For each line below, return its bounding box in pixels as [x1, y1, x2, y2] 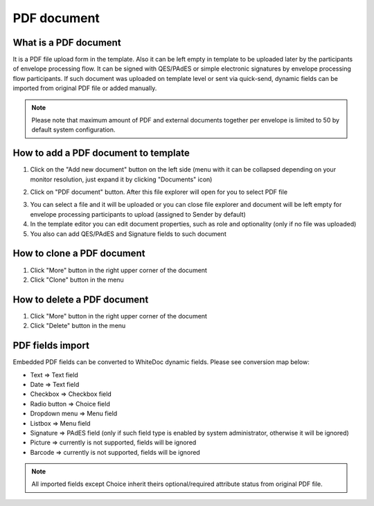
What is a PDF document [12, 37, 121, 48]
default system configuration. [31, 125, 116, 134]
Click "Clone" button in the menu [30, 275, 124, 284]
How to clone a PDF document [12, 248, 145, 260]
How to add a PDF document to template [12, 147, 190, 159]
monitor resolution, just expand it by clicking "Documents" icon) [30, 175, 213, 183]
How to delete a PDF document [12, 293, 149, 305]
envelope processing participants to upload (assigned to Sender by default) [30, 210, 246, 218]
